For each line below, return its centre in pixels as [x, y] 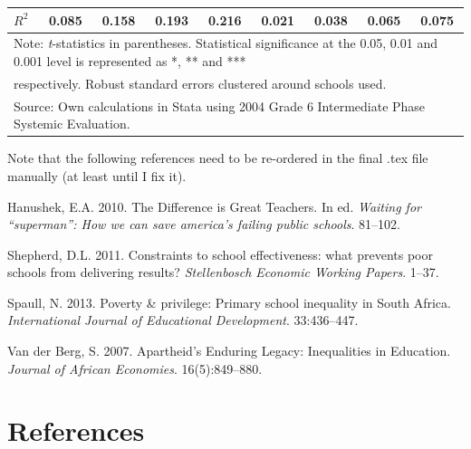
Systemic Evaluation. [72, 124]
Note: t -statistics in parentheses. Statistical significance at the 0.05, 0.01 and [226, 43]
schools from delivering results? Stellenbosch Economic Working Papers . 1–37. [223, 272]
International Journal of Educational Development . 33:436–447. [183, 320]
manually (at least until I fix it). [97, 175]
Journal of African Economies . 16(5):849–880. [135, 368]
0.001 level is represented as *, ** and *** [130, 60]
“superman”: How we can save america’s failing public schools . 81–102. [204, 224]
